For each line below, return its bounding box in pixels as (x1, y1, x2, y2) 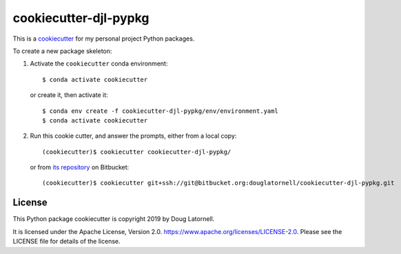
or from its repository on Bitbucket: (30, 163, 130, 171)
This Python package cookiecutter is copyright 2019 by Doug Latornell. (12, 215, 215, 223)
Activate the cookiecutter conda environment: (30, 59, 168, 68)
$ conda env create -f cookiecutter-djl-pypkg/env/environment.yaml (42, 107, 278, 115)
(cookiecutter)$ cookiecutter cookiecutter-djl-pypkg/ (42, 148, 232, 156)
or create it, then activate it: (30, 91, 108, 99)
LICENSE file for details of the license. (12, 237, 121, 246)
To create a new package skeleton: (12, 47, 112, 55)
